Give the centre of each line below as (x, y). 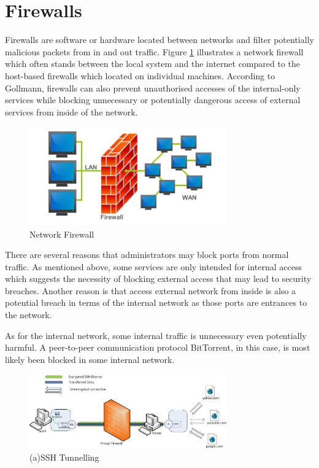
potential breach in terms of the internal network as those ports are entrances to (156, 302)
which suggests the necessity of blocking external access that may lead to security (158, 279)
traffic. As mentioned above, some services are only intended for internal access (153, 266)
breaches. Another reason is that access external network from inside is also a (151, 290)
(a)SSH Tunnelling (64, 457)
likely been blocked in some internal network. (90, 359)
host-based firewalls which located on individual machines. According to (140, 75)
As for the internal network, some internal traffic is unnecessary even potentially (156, 335)
